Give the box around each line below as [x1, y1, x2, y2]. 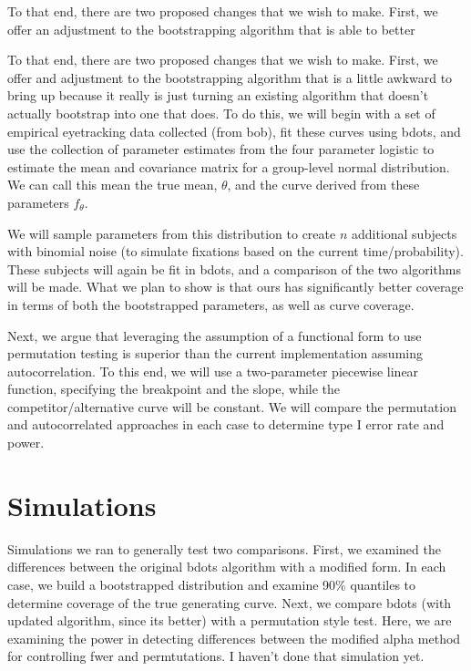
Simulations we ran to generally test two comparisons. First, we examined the [7, 539, 441, 558]
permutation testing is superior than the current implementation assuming [7, 344, 423, 363]
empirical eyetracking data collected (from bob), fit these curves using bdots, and [7, 121, 461, 140]
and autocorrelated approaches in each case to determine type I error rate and [7, 415, 445, 434]
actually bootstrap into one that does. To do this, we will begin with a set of [7, 103, 435, 122]
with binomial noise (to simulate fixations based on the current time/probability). [7, 242, 464, 261]
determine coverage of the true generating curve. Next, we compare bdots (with [7, 593, 452, 612]
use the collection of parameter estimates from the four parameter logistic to [7, 139, 435, 159]
